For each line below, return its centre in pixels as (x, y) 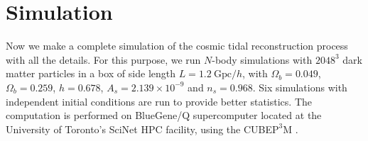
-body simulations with (262, 59)
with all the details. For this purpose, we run (103, 59)
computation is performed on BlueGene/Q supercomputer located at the (164, 115)
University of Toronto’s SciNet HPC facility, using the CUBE (139, 129)
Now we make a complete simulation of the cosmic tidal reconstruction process (177, 46)
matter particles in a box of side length (91, 73)
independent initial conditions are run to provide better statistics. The (159, 101)
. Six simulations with (300, 87)
